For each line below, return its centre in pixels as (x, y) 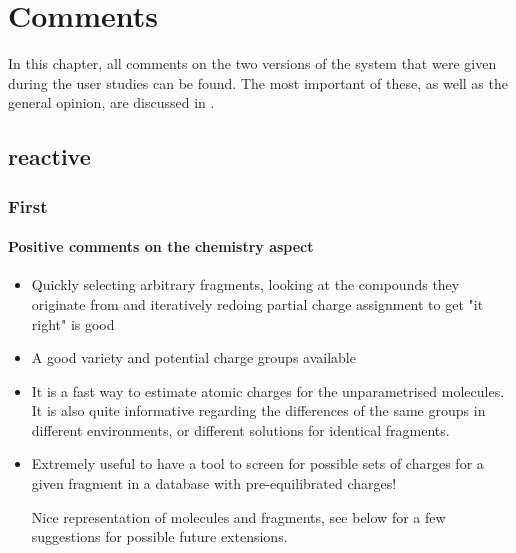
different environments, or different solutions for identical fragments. (240, 429)
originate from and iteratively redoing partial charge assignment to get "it (257, 303)
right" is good (73, 323)
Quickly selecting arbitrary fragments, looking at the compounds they (245, 284)
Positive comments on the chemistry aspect (161, 246)
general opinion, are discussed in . (111, 102)
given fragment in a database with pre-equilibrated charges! (214, 483)
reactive (49, 156)
